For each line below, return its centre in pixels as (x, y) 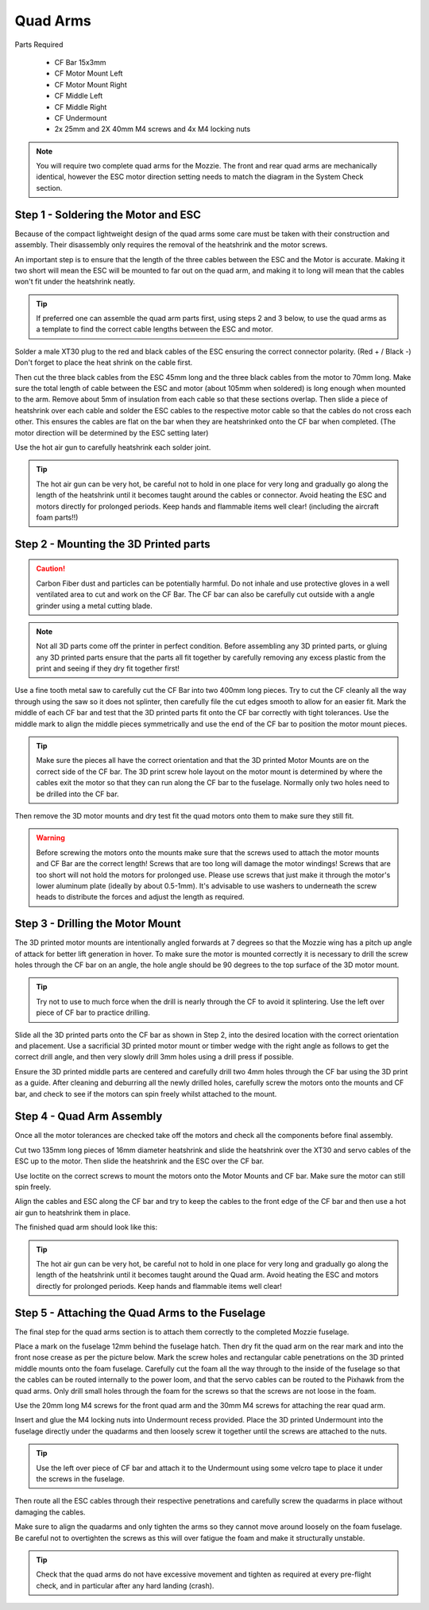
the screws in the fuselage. (80, 1479)
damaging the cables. (50, 1512)
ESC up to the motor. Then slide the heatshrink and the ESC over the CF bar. (139, 1161)
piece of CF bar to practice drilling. (93, 1012)
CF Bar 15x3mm (80, 62)
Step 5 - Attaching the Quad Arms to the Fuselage (140, 1312)
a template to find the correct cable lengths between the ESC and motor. (155, 329)
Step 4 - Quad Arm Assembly (89, 1117)
